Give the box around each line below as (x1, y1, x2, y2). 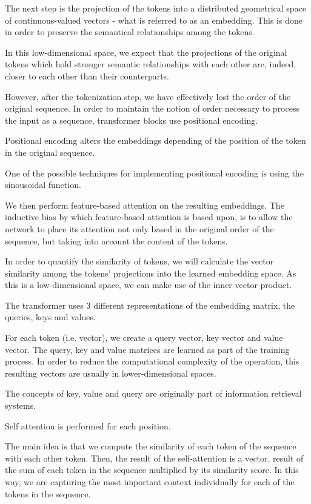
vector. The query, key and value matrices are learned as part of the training (5, 343, 290, 355)
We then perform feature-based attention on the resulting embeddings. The (5, 198, 284, 211)
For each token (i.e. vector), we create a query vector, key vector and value (5, 331, 283, 344)
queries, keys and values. (5, 311, 96, 323)
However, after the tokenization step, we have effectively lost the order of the (5, 90, 291, 102)
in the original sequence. (5, 146, 95, 158)
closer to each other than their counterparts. (5, 69, 170, 82)
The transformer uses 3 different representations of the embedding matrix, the (5, 298, 295, 311)
